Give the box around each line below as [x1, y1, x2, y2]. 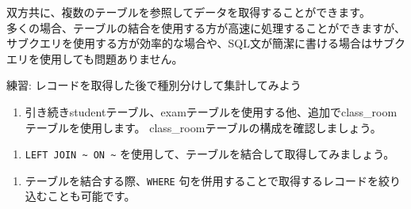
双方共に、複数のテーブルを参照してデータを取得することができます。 [6, 4, 371, 20]
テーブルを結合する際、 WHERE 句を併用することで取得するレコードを [25, 172, 379, 188]
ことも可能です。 [47, 188, 136, 204]
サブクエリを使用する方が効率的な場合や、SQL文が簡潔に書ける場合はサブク [6, 35, 406, 51]
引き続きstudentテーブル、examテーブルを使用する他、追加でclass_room [25, 103, 398, 120]
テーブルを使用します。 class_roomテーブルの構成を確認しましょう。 [25, 119, 382, 135]
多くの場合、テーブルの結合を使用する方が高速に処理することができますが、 [6, 19, 405, 36]
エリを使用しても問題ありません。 [6, 50, 183, 66]
